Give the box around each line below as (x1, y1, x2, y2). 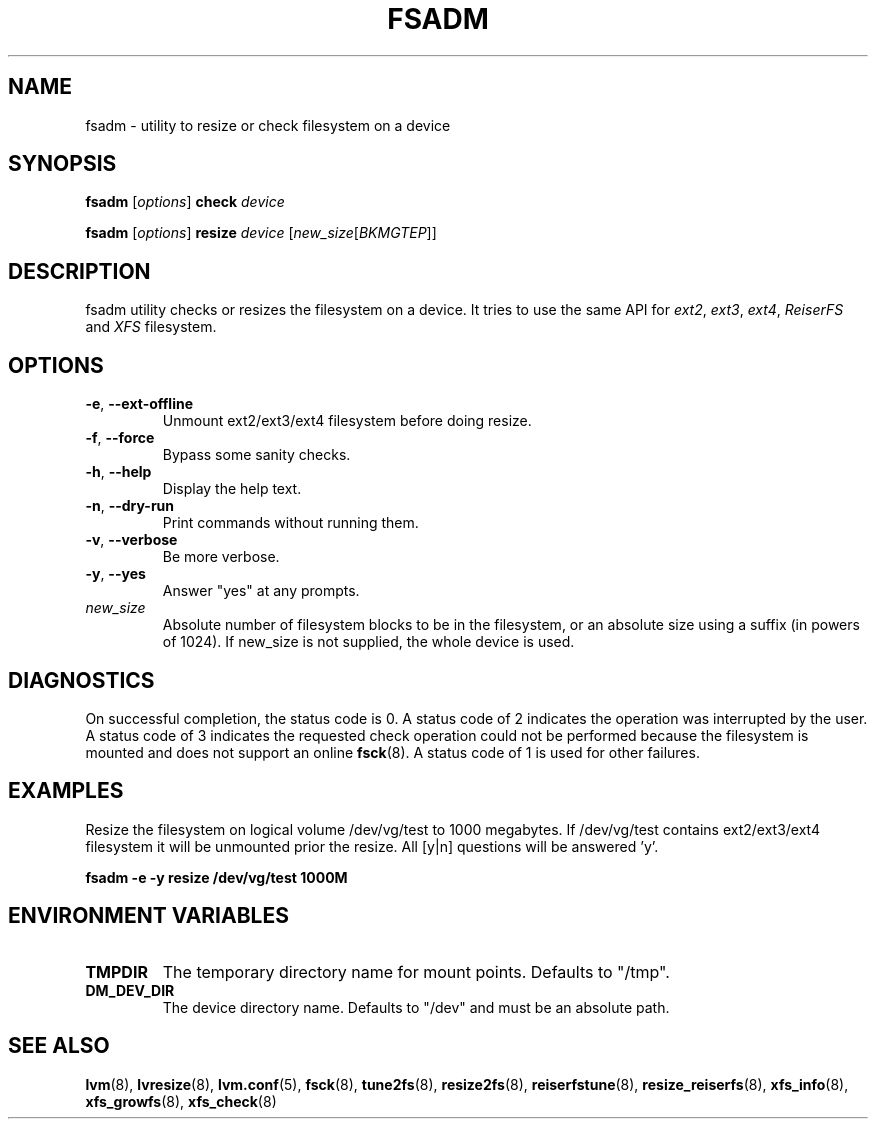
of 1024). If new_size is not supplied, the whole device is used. (162, 633, 575, 651)
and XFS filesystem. (85, 318, 217, 336)
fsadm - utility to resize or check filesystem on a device (85, 116, 451, 134)
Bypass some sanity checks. (162, 446, 351, 464)
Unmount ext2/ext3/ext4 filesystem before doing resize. (162, 412, 532, 430)
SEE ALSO (8, 1033, 110, 1059)
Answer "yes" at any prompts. (162, 582, 360, 600)
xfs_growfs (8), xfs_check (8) (85, 1092, 277, 1110)
